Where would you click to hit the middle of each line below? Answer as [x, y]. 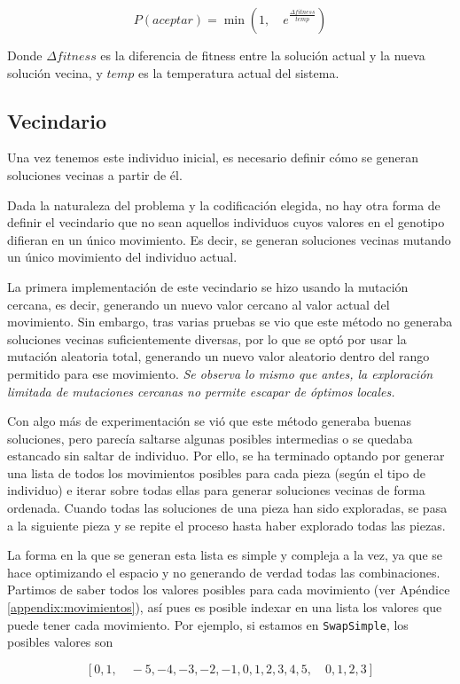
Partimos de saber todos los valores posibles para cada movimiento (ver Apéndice [229, 590]
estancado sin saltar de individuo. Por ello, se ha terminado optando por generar [226, 456]
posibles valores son [60, 642]
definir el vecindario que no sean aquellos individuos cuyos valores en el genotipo [226, 222]
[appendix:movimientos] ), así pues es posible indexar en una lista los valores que [225, 607]
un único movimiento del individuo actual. [122, 257]
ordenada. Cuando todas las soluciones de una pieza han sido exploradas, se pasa [227, 508]
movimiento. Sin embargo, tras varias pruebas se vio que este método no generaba [230, 322]
